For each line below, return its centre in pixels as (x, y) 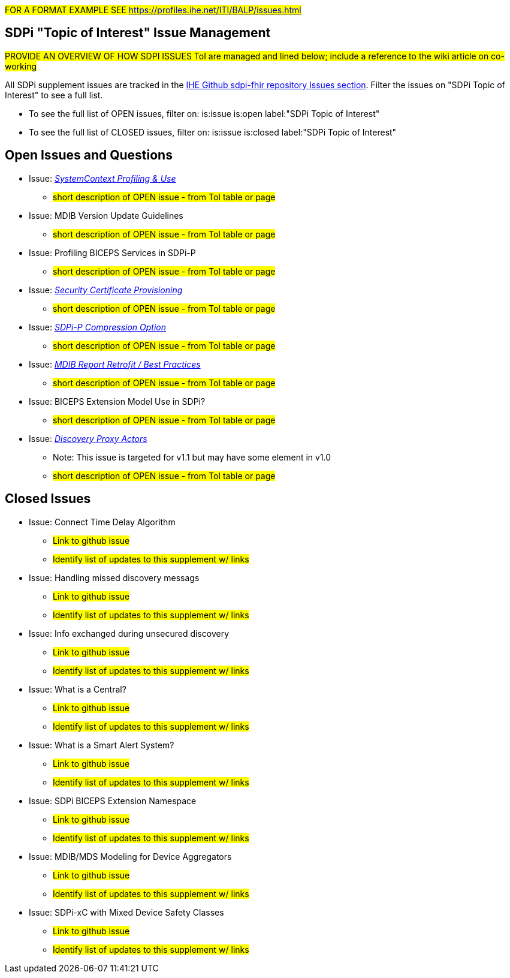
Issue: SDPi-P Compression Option (97, 327)
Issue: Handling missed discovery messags (114, 577)
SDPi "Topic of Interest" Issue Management (138, 33)
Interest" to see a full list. (54, 95)
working (21, 66)
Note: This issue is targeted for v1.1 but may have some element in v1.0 (192, 457)
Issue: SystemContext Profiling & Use (102, 178)
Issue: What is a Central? (78, 689)
